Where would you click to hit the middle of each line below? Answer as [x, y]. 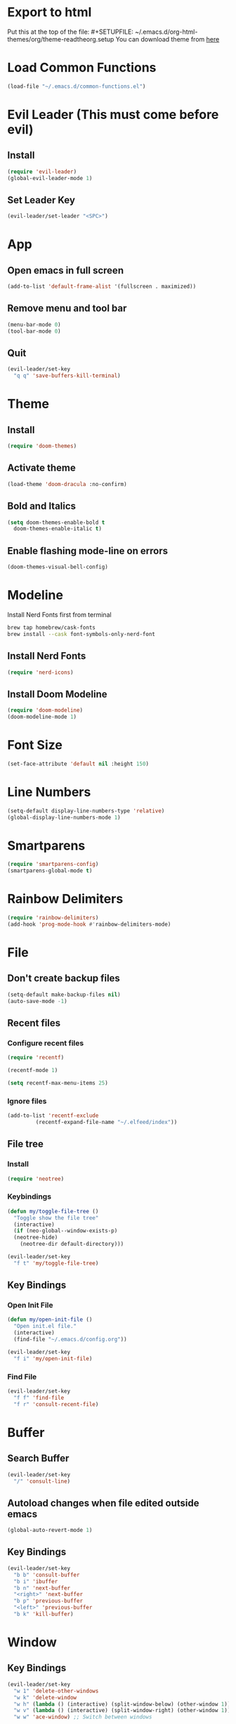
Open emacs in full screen [66, 270]
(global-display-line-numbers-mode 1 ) [64, 817]
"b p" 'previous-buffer [48, 1601]
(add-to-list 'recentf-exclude [53, 1116]
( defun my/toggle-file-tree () [53, 1211]
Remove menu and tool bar [67, 308]
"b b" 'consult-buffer [47, 1575]
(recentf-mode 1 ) [33, 1071]
